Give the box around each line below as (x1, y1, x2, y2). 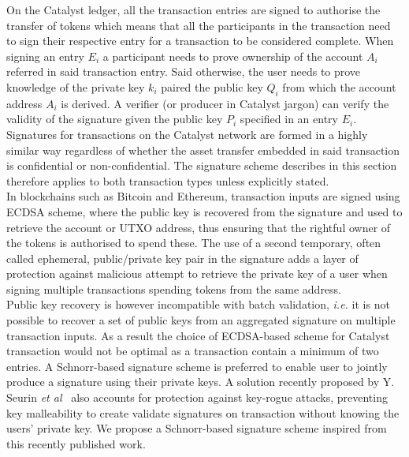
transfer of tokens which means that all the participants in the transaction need (6, 17, 391, 33)
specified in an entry (240, 111, 338, 127)
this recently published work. (6, 435, 146, 451)
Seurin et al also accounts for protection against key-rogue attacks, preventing (6, 389, 388, 406)
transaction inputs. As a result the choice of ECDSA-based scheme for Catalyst (6, 327, 390, 343)
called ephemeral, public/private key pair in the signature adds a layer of (6, 249, 359, 266)
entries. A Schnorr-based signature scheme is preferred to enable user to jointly (6, 358, 388, 374)
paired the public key (161, 78, 263, 95)
